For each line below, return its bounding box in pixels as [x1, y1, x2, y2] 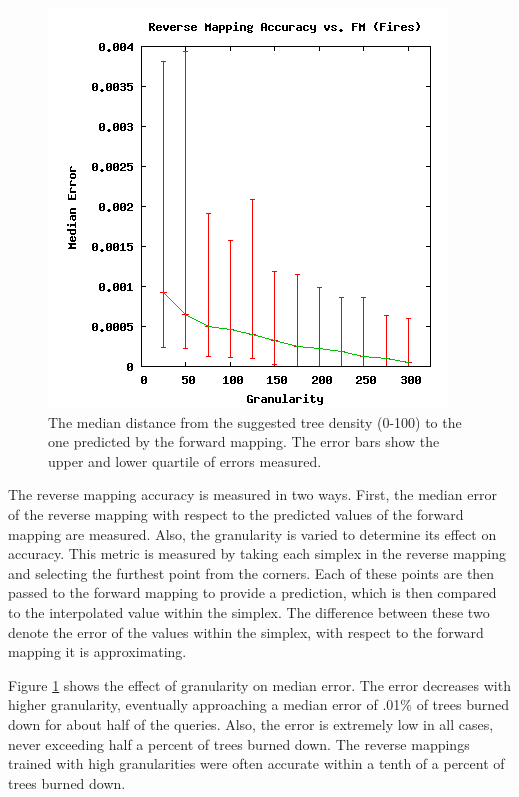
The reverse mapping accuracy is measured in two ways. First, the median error [8, 484, 497, 505]
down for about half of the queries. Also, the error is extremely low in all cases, [8, 713, 494, 734]
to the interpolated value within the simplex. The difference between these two [8, 601, 490, 622]
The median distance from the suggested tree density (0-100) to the [48, 411, 462, 432]
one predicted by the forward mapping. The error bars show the [48, 431, 440, 452]
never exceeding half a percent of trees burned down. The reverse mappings [8, 733, 470, 754]
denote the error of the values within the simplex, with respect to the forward [8, 621, 484, 642]
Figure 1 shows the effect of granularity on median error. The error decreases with [8, 674, 511, 695]
